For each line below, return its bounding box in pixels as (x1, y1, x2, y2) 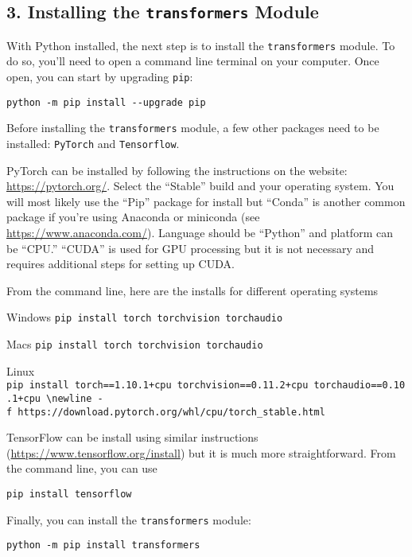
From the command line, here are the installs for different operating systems (6, 282, 379, 298)
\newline (46, 392, 92, 404)
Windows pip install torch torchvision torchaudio (6, 309, 283, 325)
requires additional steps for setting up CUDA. (6, 255, 235, 272)
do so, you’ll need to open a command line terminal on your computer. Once (6, 53, 379, 69)
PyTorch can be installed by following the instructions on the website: (6, 162, 348, 178)
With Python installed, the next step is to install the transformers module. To (6, 37, 395, 53)
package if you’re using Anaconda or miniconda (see (6, 208, 260, 225)
